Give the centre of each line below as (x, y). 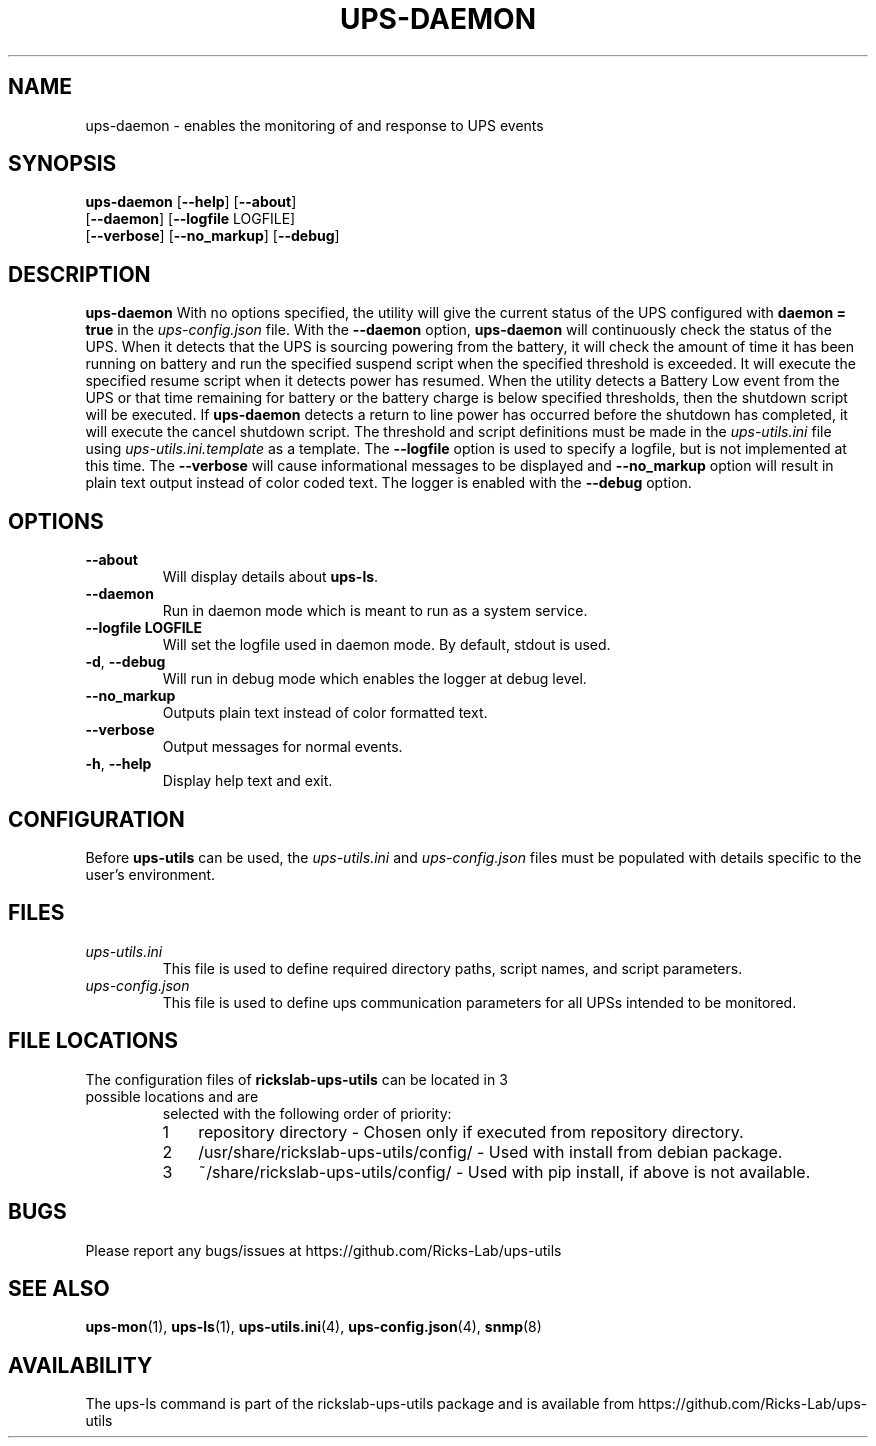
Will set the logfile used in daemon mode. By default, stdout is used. (386, 645)
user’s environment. (150, 874)
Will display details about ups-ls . (270, 577)
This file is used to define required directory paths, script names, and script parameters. (452, 968)
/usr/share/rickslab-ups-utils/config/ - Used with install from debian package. (490, 1151)
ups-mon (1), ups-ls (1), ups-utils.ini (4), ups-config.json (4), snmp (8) (313, 1327)
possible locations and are (172, 1096)
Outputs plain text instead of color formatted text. (325, 713)
